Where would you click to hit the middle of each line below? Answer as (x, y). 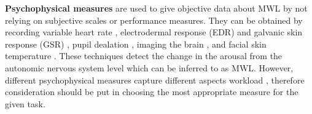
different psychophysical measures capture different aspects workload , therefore (155, 80)
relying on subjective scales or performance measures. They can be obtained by (154, 20)
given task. (25, 103)
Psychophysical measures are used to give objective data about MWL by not (156, 8)
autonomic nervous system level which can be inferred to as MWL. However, (149, 67)
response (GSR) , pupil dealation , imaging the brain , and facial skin (136, 44)
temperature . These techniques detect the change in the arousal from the (144, 56)
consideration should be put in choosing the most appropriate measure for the (152, 92)
